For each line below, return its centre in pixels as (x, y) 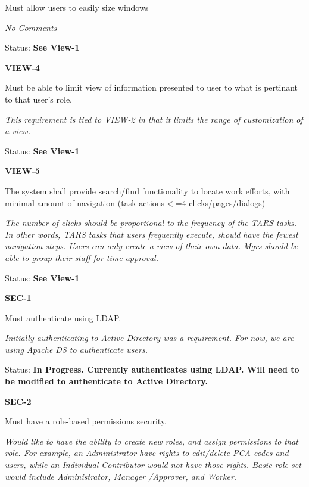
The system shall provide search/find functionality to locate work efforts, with (147, 190)
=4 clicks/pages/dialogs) (220, 202)
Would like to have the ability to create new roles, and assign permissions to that (152, 441)
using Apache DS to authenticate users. (76, 349)
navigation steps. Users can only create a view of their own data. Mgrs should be (152, 246)
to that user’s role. (39, 99)
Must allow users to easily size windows (77, 7)
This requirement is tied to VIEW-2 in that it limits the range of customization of (154, 119)
